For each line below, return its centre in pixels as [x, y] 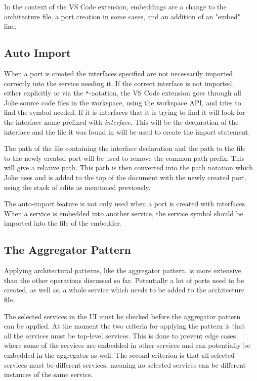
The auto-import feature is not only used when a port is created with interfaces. [126, 204]
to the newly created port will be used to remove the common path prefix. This [124, 158]
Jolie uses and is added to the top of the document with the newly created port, [125, 177]
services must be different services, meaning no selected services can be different [125, 364]
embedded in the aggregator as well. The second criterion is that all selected [119, 355]
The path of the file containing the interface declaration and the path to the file [125, 148]
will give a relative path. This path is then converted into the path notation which [128, 167]
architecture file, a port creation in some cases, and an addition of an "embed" [122, 16]
